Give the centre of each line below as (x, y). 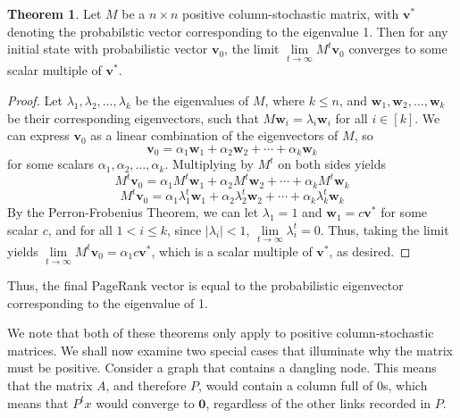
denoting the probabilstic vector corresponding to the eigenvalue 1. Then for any (228, 31)
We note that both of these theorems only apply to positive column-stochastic (221, 333)
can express (38, 135)
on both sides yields (332, 164)
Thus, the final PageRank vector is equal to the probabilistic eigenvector (205, 285)
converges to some (398, 49)
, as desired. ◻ (370, 251)
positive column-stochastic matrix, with (291, 13)
